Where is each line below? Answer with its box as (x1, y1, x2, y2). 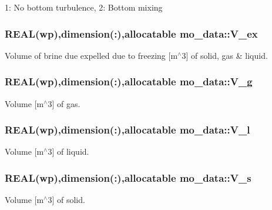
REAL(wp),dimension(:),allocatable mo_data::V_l (5, 122, 250, 137)
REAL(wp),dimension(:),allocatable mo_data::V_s (5, 170, 251, 185)
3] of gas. (48, 97, 80, 109)
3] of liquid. (48, 145, 89, 158)
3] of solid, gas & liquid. (182, 49, 268, 61)
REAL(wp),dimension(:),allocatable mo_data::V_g (5, 74, 253, 89)
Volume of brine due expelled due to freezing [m (5, 49, 178, 61)
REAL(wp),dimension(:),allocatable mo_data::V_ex (5, 26, 258, 41)
